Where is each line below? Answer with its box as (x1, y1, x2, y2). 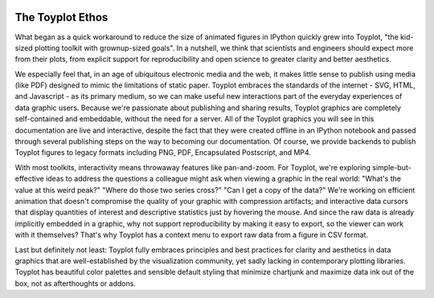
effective (14, 173, 44, 184)
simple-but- (372, 162, 411, 172)
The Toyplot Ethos (14, 10, 108, 24)
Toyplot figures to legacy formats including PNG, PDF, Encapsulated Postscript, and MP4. (14, 148, 311, 157)
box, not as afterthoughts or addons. (14, 278, 137, 288)
